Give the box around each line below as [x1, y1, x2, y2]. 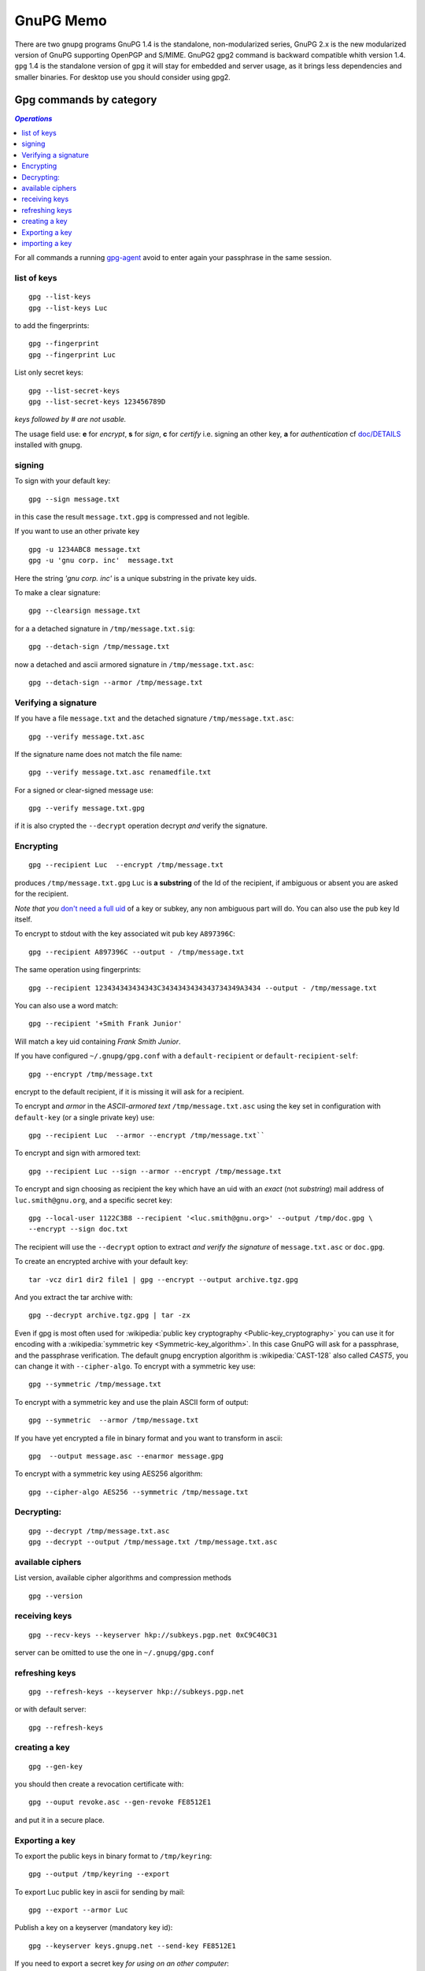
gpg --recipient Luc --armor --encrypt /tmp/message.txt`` [28, 1131, 265, 1140]
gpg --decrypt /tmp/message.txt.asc [28, 1526, 170, 1535]
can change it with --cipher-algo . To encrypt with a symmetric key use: [14, 1361, 256, 1371]
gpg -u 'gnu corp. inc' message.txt [28, 556, 175, 565]
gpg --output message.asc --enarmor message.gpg [28, 1451, 224, 1460]
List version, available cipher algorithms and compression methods [14, 1573, 232, 1582]
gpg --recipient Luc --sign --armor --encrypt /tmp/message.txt [28, 1167, 283, 1176]
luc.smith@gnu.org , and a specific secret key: [14, 1195, 173, 1205]
